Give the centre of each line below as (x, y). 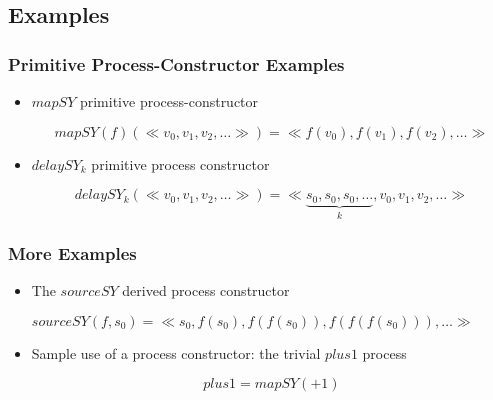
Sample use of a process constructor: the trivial (176, 352)
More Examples (72, 253)
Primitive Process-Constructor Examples (176, 63)
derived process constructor (206, 290)
